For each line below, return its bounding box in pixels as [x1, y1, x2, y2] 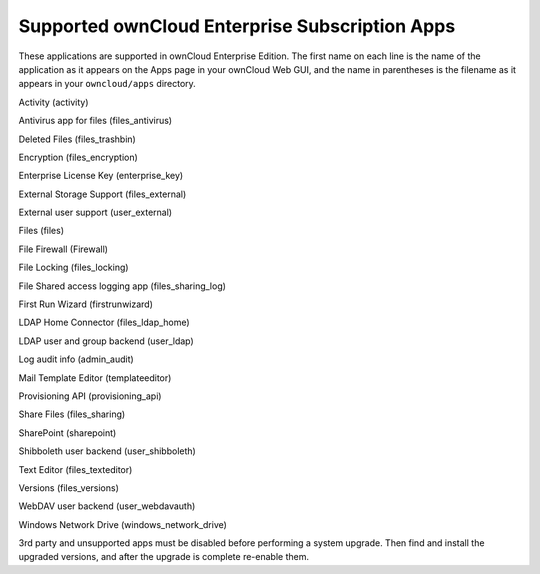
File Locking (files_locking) [18, 261, 129, 274]
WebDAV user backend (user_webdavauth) [18, 500, 196, 512]
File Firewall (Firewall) [18, 243, 109, 255]
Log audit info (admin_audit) [18, 353, 134, 365]
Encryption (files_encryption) [18, 151, 139, 163]
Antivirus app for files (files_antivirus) [18, 115, 173, 127]
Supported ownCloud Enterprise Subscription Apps [18, 15, 456, 37]
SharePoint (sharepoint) [18, 426, 117, 439]
